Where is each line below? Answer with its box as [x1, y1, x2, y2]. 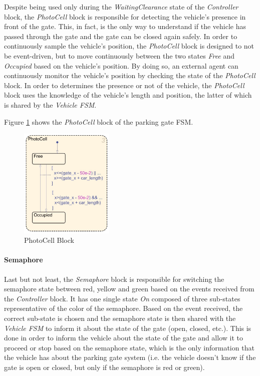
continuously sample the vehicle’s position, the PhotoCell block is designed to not [4, 41, 254, 51]
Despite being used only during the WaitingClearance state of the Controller [4, 2, 238, 12]
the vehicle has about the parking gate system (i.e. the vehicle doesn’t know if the [4, 352, 256, 362]
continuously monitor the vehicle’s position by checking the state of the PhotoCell [4, 70, 255, 81]
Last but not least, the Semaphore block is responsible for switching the [4, 273, 224, 284]
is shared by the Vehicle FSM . [4, 99, 97, 110]
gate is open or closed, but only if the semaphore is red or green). [4, 361, 205, 372]
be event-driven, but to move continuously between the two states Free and [4, 50, 235, 61]
